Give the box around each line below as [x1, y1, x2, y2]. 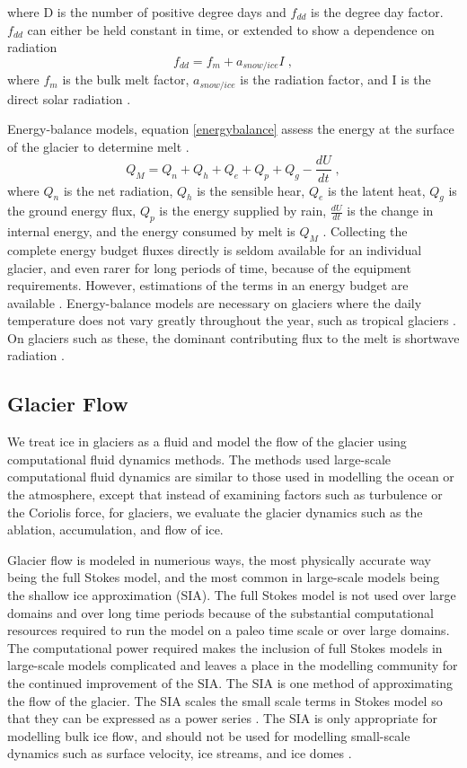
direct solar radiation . [7, 89, 131, 108]
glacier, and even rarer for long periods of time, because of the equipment [7, 258, 411, 277]
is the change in [347, 201, 434, 220]
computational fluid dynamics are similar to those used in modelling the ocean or [7, 467, 454, 486]
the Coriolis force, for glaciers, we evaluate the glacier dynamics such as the [7, 502, 423, 521]
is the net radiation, [63, 181, 173, 199]
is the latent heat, [328, 181, 426, 199]
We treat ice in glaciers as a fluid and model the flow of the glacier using [7, 432, 407, 451]
